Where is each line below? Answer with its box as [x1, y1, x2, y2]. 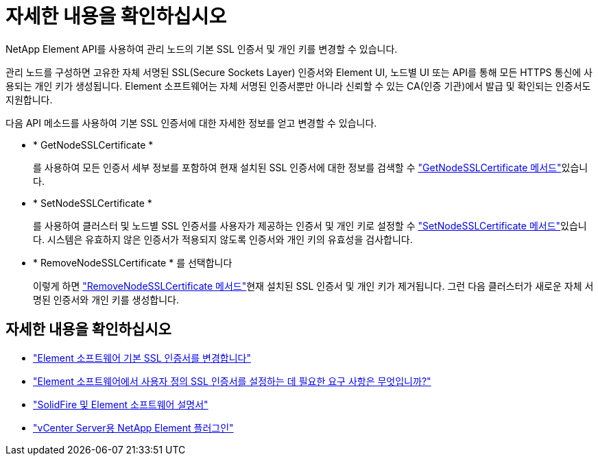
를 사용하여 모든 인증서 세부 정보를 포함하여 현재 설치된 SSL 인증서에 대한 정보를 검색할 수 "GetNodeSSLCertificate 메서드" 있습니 [33, 161, 588, 173]
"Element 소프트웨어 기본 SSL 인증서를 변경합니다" [33, 351, 251, 364]
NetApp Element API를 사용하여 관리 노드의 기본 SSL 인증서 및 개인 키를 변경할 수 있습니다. [5, 42, 398, 55]
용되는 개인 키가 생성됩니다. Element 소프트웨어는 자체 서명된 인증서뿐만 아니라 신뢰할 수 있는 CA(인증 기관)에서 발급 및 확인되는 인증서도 [5, 79, 591, 92]
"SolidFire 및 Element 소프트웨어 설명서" [33, 398, 208, 410]
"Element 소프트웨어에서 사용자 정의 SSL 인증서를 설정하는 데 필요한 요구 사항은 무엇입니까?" [33, 375, 431, 387]
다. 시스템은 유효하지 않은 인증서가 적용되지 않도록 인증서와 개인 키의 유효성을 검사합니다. [33, 233, 413, 245]
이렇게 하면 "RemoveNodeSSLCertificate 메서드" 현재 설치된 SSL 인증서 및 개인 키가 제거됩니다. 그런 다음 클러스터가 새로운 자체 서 [33, 279, 594, 292]
